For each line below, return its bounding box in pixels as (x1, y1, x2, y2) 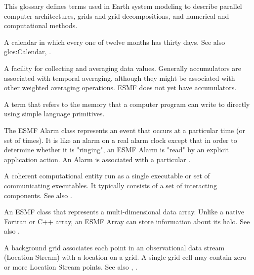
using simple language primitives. (4, 108, 105, 119)
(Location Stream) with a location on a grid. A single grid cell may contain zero (4, 252, 247, 262)
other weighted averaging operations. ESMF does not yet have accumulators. (4, 82, 237, 93)
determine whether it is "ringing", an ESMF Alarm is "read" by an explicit (4, 144, 229, 155)
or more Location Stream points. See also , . (4, 262, 137, 272)
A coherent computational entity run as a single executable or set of (4, 171, 210, 181)
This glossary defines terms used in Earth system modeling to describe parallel (4, 1, 242, 11)
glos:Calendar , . (4, 46, 51, 57)
